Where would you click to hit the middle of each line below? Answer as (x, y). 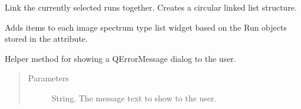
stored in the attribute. (46, 39)
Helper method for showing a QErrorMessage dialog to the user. (120, 58)
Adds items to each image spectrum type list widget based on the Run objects (146, 27)
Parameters (48, 78)
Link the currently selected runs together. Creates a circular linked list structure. (151, 7)
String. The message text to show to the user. (134, 98)
